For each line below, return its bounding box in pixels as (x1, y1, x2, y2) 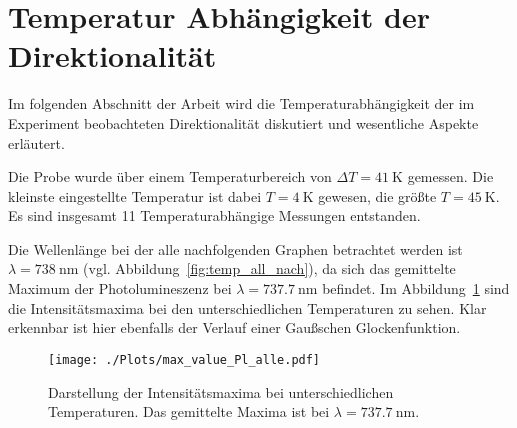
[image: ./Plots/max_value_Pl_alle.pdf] (48, 352, 321, 367)
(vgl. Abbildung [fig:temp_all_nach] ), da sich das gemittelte (83, 258, 456, 279)
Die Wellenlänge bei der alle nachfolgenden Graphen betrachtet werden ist (8, 238, 463, 259)
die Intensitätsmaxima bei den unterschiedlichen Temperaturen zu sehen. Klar (8, 297, 487, 318)
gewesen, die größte (318, 185, 437, 206)
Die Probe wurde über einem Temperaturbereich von (8, 166, 332, 187)
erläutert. (8, 132, 65, 153)
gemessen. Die (407, 166, 494, 187)
